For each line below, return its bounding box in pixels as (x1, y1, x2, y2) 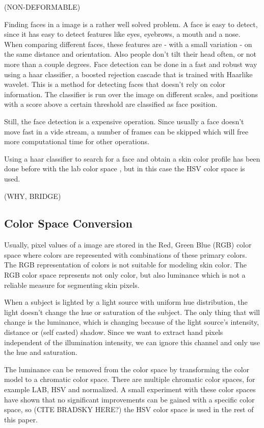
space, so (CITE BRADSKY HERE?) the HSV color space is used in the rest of (4, 404, 254, 415)
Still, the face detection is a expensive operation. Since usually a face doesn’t (4, 116, 244, 126)
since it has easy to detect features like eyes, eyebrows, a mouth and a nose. (4, 29, 241, 39)
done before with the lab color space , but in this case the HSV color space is (4, 163, 245, 174)
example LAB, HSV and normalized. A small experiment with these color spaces (4, 384, 256, 395)
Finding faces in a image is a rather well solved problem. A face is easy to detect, (4, 18, 258, 29)
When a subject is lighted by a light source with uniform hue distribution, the (4, 297, 248, 307)
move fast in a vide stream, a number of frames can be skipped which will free (4, 126, 249, 137)
